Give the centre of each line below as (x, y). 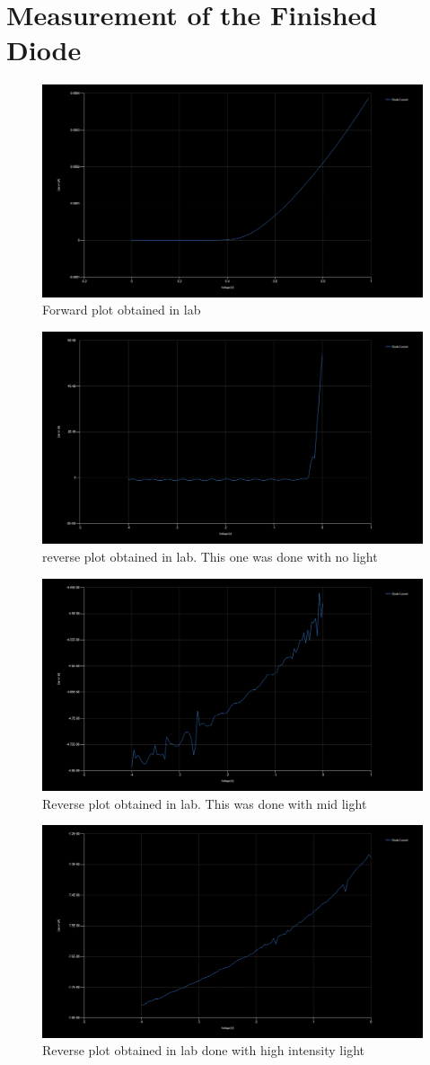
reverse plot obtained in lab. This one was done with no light (210, 556)
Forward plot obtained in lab (122, 310)
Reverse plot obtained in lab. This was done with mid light (205, 803)
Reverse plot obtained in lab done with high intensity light (203, 1050)
